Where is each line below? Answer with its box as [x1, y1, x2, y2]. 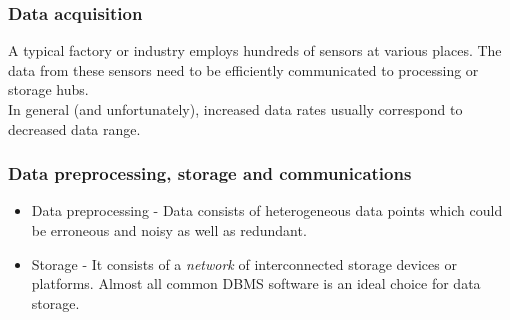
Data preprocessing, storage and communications [8, 161, 412, 186]
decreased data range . [8, 118, 141, 139]
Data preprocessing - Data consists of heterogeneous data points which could [31, 200, 503, 221]
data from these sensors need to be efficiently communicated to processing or [8, 59, 479, 80]
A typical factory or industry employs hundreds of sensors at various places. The [8, 40, 502, 61]
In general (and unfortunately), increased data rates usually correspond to [8, 99, 463, 119]
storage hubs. [8, 79, 89, 100]
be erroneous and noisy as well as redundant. [31, 220, 307, 240]
